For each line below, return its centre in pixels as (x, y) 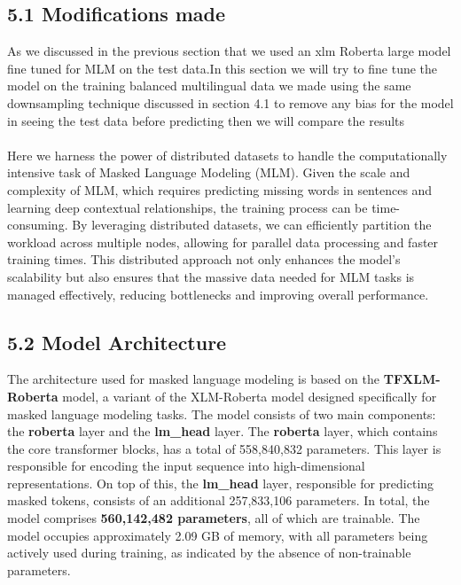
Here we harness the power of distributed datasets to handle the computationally (227, 155)
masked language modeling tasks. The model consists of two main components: (222, 413)
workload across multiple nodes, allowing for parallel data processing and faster (223, 242)
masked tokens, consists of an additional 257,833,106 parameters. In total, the (219, 500)
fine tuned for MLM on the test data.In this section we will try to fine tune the (223, 68)
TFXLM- (412, 379)
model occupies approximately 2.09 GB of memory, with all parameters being (218, 535)
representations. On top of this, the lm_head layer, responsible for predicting (221, 483)
